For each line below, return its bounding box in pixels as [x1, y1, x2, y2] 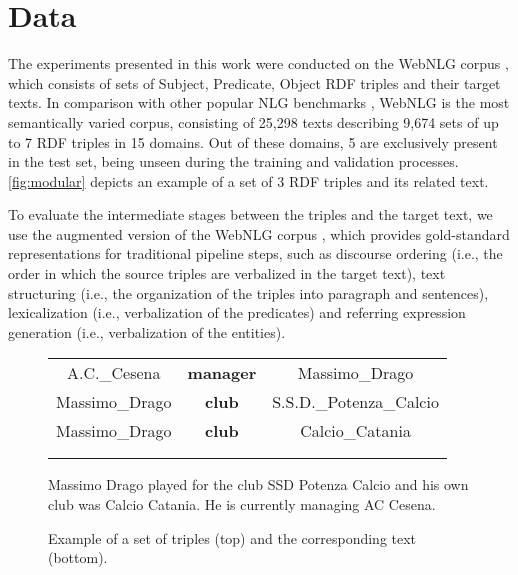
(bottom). [48, 547, 108, 568]
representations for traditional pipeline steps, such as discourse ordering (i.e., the [8, 243, 503, 264]
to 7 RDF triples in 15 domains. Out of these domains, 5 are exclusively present [8, 131, 498, 152]
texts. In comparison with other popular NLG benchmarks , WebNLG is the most [8, 92, 510, 113]
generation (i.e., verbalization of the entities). [8, 321, 286, 342]
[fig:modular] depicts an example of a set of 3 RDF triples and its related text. [8, 170, 489, 191]
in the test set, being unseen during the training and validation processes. [8, 151, 459, 172]
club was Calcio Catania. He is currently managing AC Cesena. [48, 494, 436, 515]
